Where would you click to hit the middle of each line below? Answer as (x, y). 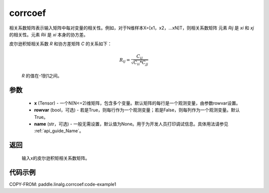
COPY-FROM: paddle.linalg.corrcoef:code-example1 (63, 184)
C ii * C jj (141, 63)
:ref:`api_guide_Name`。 (59, 131)
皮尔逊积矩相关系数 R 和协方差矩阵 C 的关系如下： (61, 44)
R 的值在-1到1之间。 (42, 76)
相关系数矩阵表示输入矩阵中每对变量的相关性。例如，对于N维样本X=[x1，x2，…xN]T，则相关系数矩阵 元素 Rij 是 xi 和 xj (132, 28)
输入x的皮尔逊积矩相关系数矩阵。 (56, 158)
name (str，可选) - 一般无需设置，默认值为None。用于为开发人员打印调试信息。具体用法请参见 (131, 124)
